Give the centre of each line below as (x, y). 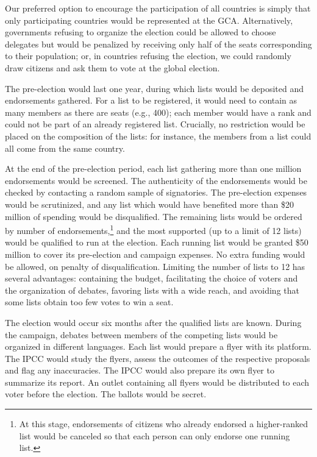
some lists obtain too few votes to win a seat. (89, 302)
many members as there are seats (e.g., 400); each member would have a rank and (158, 112)
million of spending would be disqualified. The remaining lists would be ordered (154, 216)
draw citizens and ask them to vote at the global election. (112, 67)
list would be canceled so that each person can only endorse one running (155, 435)
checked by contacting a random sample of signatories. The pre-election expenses (156, 192)
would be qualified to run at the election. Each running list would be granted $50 (157, 242)
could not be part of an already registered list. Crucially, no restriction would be (155, 124)
